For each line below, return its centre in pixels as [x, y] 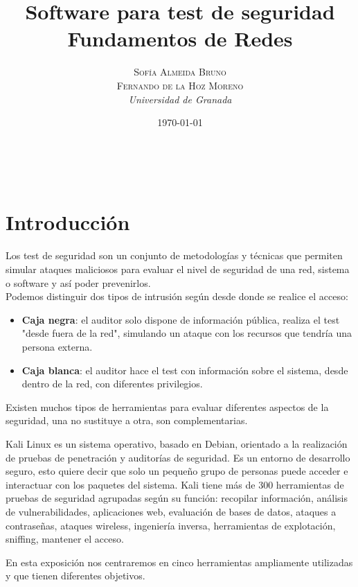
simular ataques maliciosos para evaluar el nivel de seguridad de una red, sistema [178, 269]
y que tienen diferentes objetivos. [75, 576]
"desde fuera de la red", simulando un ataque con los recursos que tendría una [187, 333]
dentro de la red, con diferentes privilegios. [112, 384]
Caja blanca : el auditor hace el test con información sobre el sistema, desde [185, 370]
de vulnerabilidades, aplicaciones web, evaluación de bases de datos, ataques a [171, 511]
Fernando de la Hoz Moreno [180, 85]
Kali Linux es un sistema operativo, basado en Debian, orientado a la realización [177, 443]
